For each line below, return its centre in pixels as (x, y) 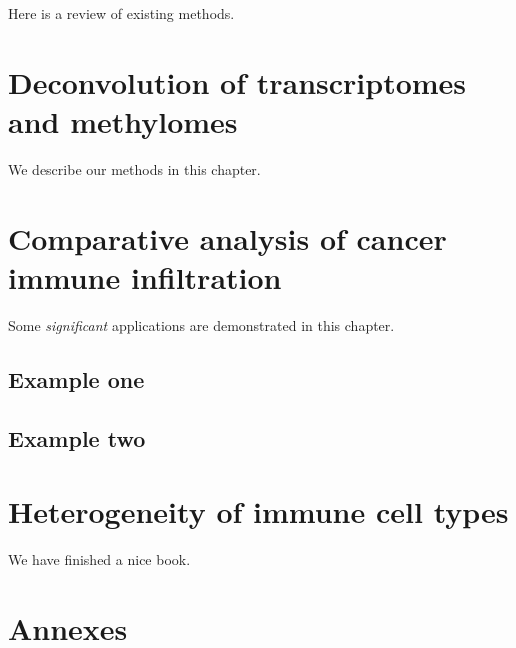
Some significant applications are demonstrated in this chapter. (201, 324)
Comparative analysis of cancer (227, 237)
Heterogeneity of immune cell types (258, 511)
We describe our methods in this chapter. (134, 168)
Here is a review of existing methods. (121, 13)
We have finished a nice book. (99, 559)
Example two (77, 437)
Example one (76, 378)
